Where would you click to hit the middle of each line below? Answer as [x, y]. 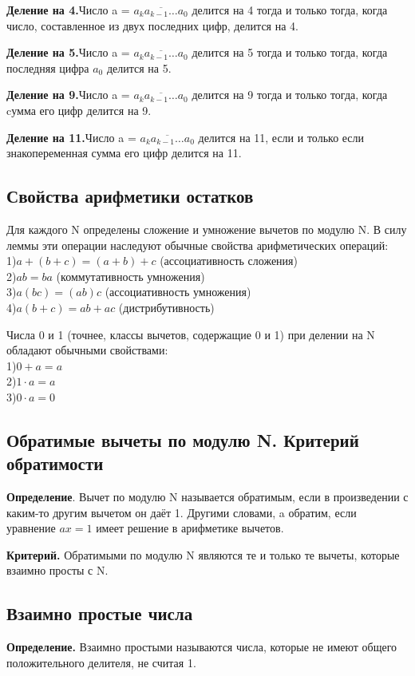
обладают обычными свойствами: [87, 350]
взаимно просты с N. [57, 570]
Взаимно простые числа [100, 613]
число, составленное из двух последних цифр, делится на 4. [152, 25]
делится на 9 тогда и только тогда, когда [290, 95]
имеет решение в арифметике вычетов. [190, 528]
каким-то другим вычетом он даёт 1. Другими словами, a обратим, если [182, 512]
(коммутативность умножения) [130, 276]
